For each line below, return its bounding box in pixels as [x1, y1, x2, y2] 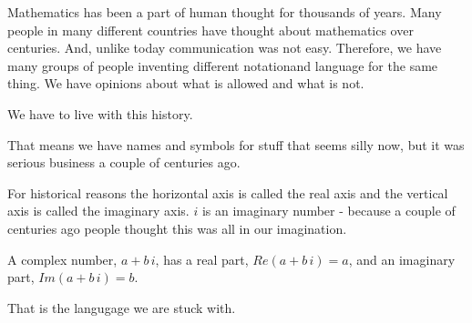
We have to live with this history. [7, 104, 193, 123]
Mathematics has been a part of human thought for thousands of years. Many [7, 3, 442, 21]
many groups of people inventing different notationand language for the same [7, 56, 438, 75]
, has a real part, [155, 249, 249, 268]
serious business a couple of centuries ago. [7, 153, 241, 172]
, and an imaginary [348, 249, 456, 268]
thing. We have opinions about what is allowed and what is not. [7, 74, 364, 93]
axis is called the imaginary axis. [7, 201, 190, 220]
